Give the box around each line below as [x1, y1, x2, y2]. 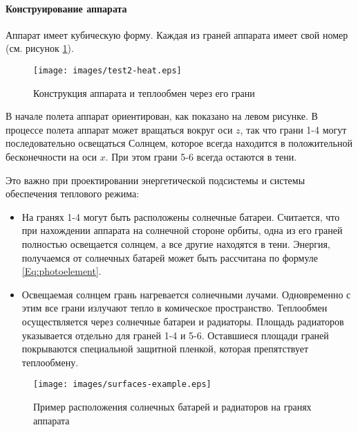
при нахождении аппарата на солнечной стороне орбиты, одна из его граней [21, 223, 343, 237]
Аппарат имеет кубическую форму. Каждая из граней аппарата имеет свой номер [6, 27, 348, 42]
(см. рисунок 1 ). [6, 41, 74, 55]
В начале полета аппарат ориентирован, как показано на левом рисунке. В [6, 109, 318, 123]
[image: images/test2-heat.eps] [33, 65, 182, 75]
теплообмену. [21, 354, 79, 369]
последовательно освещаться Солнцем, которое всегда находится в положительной [6, 136, 352, 150]
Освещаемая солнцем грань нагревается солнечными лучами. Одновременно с [21, 287, 351, 301]
